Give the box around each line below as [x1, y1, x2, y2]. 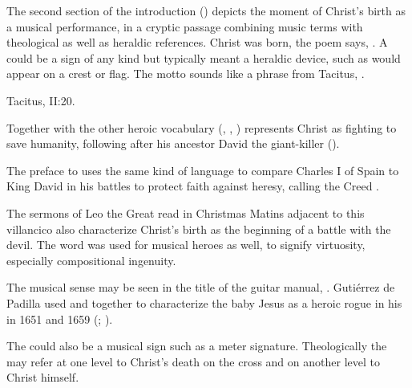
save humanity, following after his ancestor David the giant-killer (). [6, 135, 340, 152]
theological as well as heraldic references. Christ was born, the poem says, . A [6, 34, 388, 51]
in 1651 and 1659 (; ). [6, 310, 113, 327]
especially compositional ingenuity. [6, 251, 176, 268]
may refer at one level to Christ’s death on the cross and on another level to [6, 353, 380, 370]
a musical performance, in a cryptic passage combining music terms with [6, 18, 363, 35]
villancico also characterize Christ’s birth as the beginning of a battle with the [6, 220, 391, 237]
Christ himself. [6, 369, 79, 386]
